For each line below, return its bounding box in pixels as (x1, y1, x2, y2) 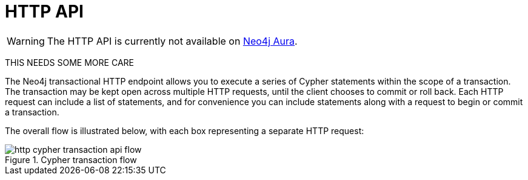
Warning (7, 34, 45, 47)
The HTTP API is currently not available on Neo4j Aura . (47, 34, 298, 47)
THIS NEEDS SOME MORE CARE (5, 57, 134, 68)
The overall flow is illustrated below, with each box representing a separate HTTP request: (5, 125, 364, 136)
